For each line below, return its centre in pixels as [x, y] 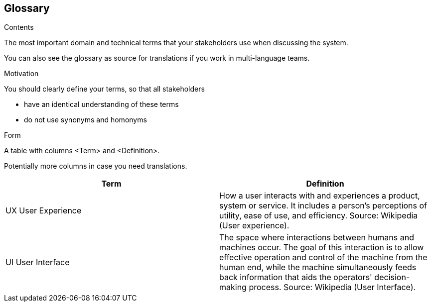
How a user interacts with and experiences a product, [320, 196]
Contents [19, 27]
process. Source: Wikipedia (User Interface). [332, 287]
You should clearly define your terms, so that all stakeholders [104, 89]
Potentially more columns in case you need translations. [96, 166]
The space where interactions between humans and [317, 238]
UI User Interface [38, 262]
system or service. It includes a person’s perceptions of [323, 206]
